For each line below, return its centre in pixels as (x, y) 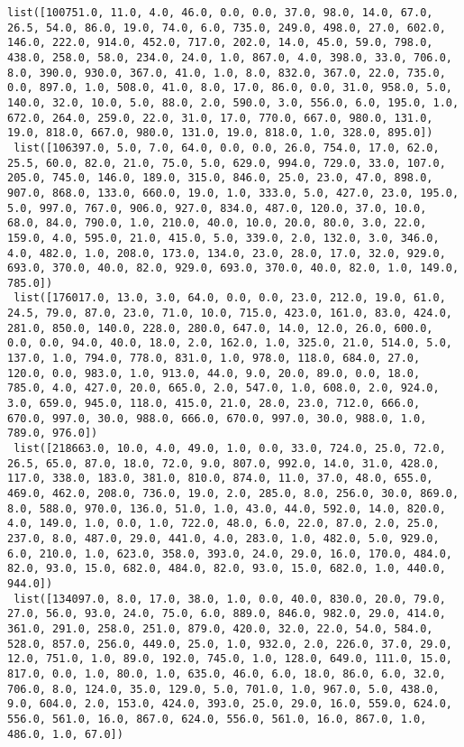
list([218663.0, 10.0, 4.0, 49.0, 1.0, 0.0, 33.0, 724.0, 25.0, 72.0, (230, 449)
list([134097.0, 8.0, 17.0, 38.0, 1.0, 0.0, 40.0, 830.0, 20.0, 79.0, (230, 599)
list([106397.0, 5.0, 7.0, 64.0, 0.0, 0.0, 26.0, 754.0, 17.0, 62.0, (227, 148)
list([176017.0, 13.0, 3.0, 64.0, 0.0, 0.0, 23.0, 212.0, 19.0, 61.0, (230, 298)
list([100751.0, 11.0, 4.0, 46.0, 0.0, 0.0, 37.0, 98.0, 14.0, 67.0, (220, 13)
